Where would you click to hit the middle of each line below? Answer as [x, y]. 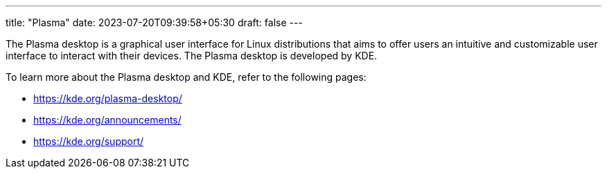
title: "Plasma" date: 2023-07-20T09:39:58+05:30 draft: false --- [154, 22]
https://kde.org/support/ [89, 141]
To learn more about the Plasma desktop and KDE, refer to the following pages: [186, 77]
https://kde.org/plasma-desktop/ [108, 98]
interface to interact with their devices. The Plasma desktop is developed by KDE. [192, 56]
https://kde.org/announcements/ [107, 120]
